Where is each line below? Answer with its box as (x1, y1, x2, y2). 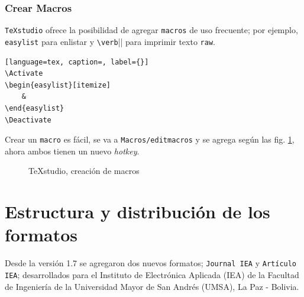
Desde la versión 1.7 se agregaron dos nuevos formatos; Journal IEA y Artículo (5, 257, 297, 269)
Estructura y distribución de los (5, 199, 270, 224)
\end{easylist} (5, 104, 64, 112)
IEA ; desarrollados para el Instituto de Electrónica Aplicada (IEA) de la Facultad (5, 268, 299, 280)
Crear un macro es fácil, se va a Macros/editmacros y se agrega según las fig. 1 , (5, 133, 295, 146)
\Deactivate (5, 115, 51, 124)
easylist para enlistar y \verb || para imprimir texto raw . (5, 35, 215, 47)
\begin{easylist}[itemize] (5, 80, 111, 89)
